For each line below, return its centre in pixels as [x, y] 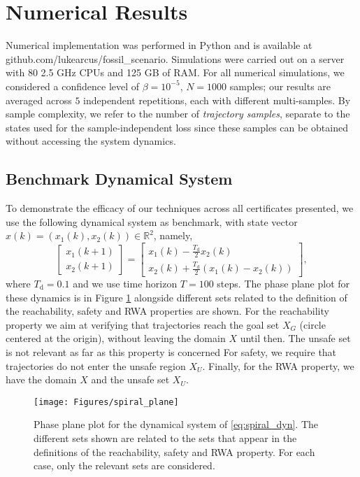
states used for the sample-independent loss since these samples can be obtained [177, 127]
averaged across [39, 100]
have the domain [41, 379]
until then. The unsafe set [295, 338]
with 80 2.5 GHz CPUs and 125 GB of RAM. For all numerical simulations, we [175, 72]
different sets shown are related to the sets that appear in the [165, 438]
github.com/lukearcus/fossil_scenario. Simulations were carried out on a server [175, 58]
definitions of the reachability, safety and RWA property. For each [174, 451]
